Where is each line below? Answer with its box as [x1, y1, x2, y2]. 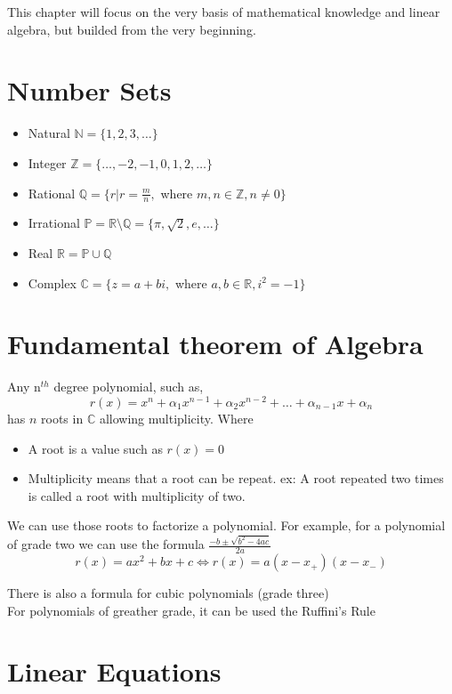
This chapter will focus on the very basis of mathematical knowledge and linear [7, 3, 440, 20]
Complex [28, 273, 77, 292]
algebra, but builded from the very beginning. [7, 20, 256, 38]
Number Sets [7, 72, 172, 109]
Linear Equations [7, 653, 222, 690]
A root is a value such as [28, 439, 163, 457]
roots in [41, 408, 84, 427]
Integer [28, 153, 67, 172]
